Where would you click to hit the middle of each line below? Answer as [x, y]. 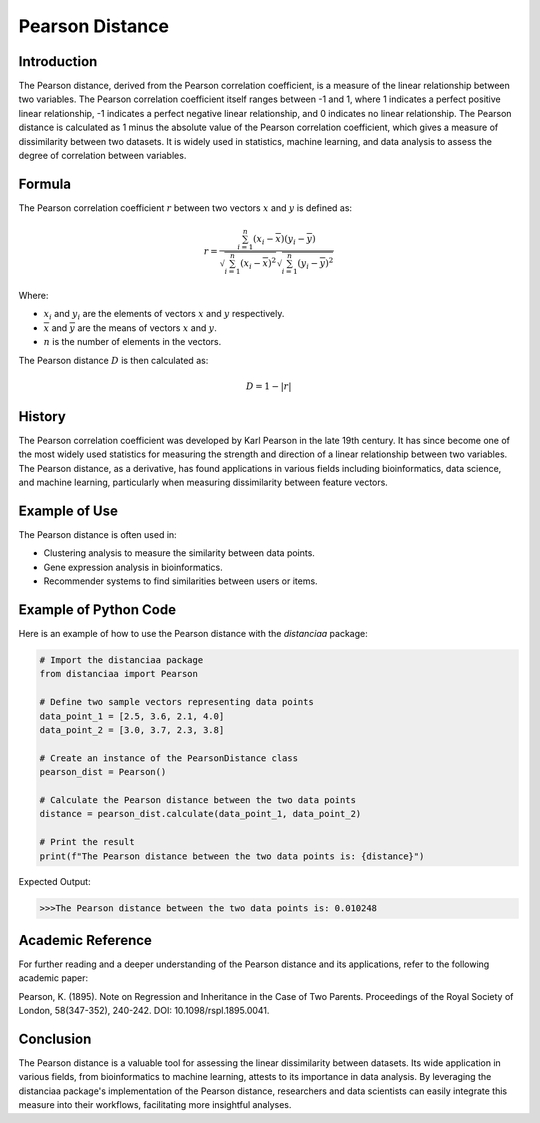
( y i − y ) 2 [315, 264]
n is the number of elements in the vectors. [132, 342]
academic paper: [53, 978]
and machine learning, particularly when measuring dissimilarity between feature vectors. [203, 482]
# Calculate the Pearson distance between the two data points [198, 799]
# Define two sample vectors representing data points [176, 702]
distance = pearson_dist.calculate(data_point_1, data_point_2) [200, 814]
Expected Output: [54, 882]
